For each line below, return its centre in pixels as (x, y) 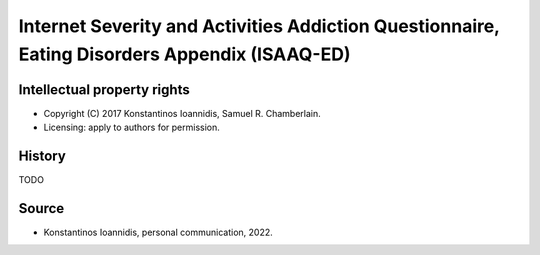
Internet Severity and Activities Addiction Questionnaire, (259, 26)
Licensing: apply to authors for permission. (131, 127)
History (42, 156)
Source (41, 208)
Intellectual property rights (104, 89)
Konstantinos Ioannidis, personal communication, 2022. (158, 232)
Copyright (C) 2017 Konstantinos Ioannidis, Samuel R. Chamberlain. (182, 113)
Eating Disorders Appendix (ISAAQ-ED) (184, 54)
